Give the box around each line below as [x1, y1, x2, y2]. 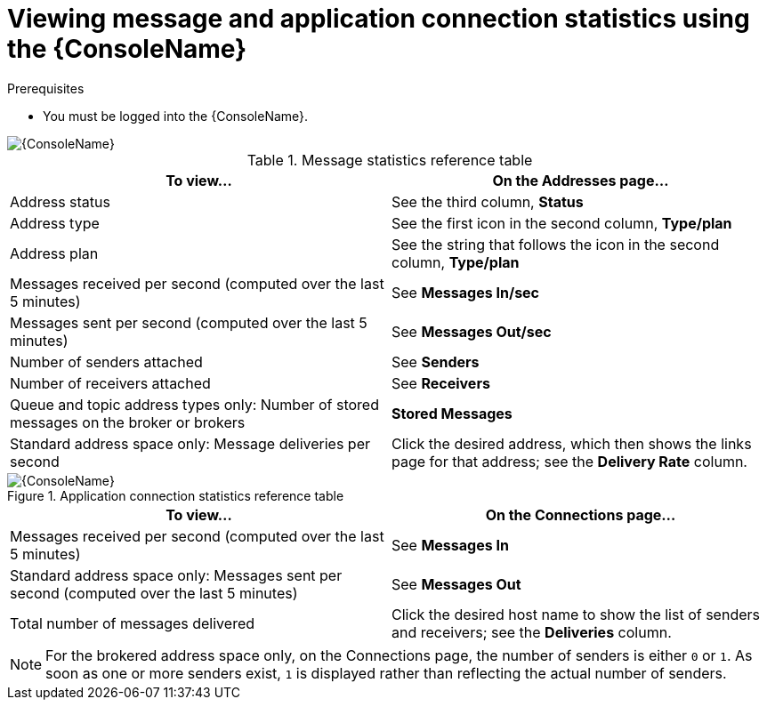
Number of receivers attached [10, 374, 211, 392]
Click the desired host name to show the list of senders [392, 605, 760, 623]
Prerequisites [7, 80, 85, 96]
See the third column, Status [392, 192, 584, 211]
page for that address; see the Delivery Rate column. [392, 452, 747, 470]
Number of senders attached [10, 352, 203, 371]
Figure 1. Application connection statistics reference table [7, 487, 344, 503]
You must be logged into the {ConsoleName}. [43, 108, 309, 124]
